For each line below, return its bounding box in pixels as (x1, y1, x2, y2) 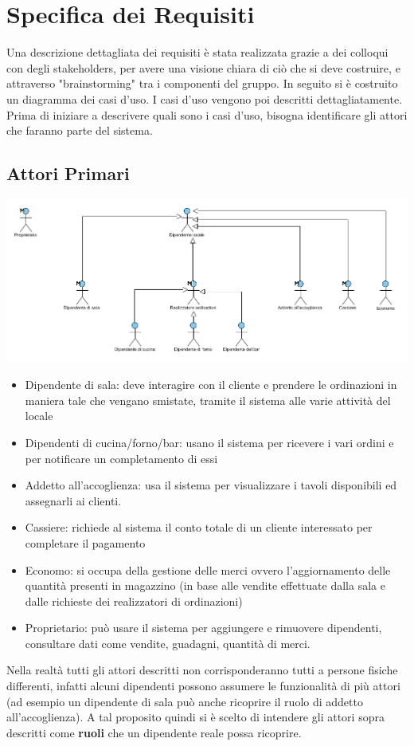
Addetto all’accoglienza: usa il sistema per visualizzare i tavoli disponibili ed (25, 477, 397, 493)
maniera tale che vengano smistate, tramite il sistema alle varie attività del (25, 391, 391, 408)
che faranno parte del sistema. (6, 122, 153, 139)
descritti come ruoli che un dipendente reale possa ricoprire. (6, 724, 302, 740)
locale (25, 407, 53, 424)
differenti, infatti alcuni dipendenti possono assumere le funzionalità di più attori (6, 677, 400, 694)
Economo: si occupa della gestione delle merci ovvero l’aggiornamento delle (25, 561, 391, 578)
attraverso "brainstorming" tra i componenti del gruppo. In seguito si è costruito (6, 75, 398, 92)
